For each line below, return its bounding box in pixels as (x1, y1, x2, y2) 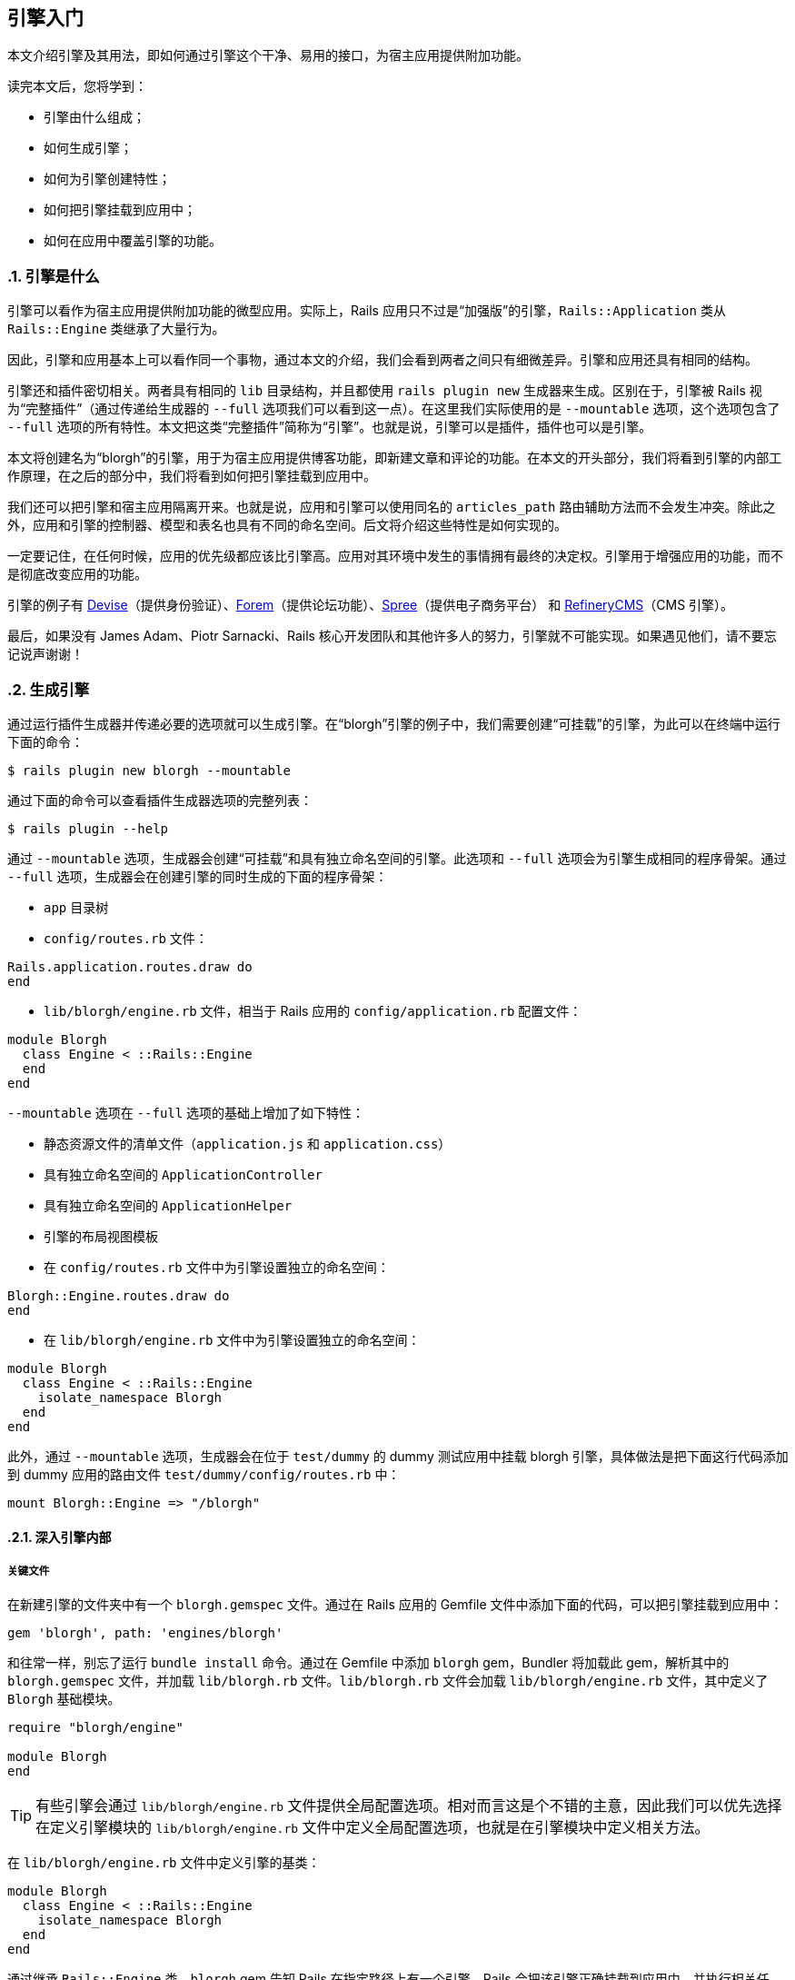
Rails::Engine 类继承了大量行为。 (7, 321, 225, 337)
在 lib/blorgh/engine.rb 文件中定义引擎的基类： (7, 1855, 321, 1871)
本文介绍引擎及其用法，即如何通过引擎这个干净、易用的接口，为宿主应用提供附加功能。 (7, 47, 529, 64)
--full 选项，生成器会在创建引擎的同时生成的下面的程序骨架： (7, 868, 388, 884)
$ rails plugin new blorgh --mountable (7, 762, 291, 778)
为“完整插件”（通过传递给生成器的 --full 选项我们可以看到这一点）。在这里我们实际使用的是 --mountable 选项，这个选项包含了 (7, 401, 780, 417)
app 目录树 (44, 899, 109, 915)
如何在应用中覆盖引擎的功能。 (44, 233, 222, 249)
